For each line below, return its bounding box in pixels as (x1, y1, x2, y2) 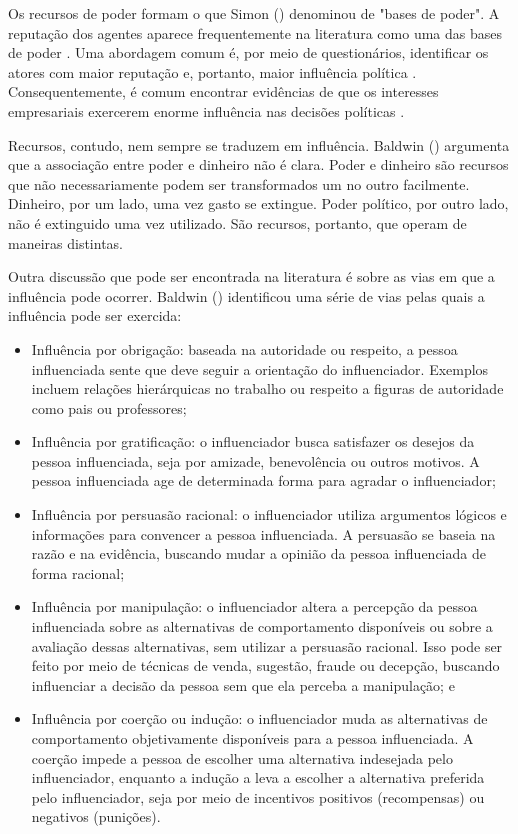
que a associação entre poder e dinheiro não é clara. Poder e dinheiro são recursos (8, 154, 509, 175)
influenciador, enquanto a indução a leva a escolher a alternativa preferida (31, 767, 485, 788)
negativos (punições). (31, 806, 161, 827)
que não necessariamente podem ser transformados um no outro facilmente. (8, 173, 470, 194)
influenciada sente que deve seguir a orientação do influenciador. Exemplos (31, 358, 489, 379)
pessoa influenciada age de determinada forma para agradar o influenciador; (31, 470, 496, 491)
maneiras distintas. (8, 232, 123, 253)
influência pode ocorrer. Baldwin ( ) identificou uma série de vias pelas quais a (8, 285, 485, 306)
